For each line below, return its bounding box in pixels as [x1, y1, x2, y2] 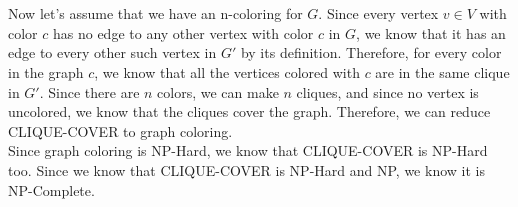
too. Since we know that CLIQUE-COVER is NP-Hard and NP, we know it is [8, 159, 485, 180]
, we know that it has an [356, 22, 506, 43]
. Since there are [39, 81, 140, 102]
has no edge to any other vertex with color [52, 22, 314, 43]
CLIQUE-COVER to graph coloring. [8, 120, 233, 141]
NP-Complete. [8, 179, 95, 200]
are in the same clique [375, 61, 510, 82]
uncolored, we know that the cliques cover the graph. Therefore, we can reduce [8, 101, 491, 122]
